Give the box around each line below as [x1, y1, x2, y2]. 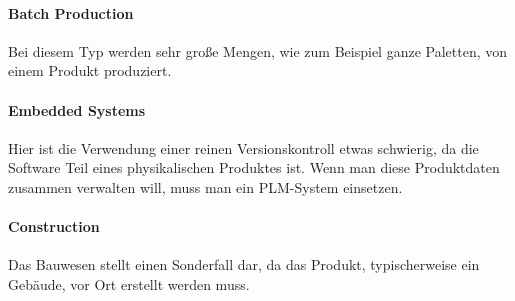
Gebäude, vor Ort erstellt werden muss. [8, 273, 250, 294]
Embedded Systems [8, 99, 146, 120]
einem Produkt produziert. [8, 60, 172, 81]
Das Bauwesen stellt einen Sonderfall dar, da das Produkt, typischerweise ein [8, 254, 480, 275]
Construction [8, 216, 100, 237]
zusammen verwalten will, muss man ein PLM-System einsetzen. [8, 176, 403, 197]
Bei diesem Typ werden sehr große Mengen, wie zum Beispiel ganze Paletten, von [8, 40, 508, 61]
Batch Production [8, 2, 134, 23]
